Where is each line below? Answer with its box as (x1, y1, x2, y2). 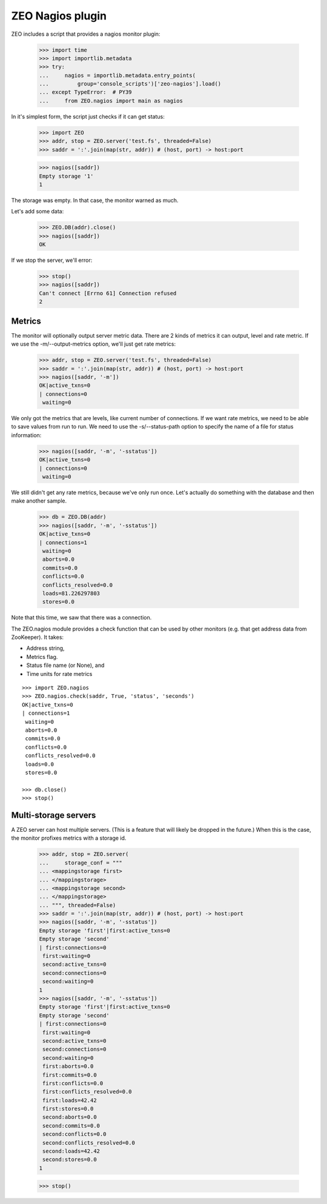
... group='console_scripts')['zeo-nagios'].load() (39, 81, 222, 87)
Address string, (26, 644, 65, 652)
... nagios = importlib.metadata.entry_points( (39, 72, 196, 79)
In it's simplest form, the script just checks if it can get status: (11, 113, 165, 120)
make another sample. (11, 497, 67, 504)
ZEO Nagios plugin (11, 9, 107, 22)
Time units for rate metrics (26, 670, 93, 677)
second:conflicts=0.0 (42, 1131, 107, 1138)
